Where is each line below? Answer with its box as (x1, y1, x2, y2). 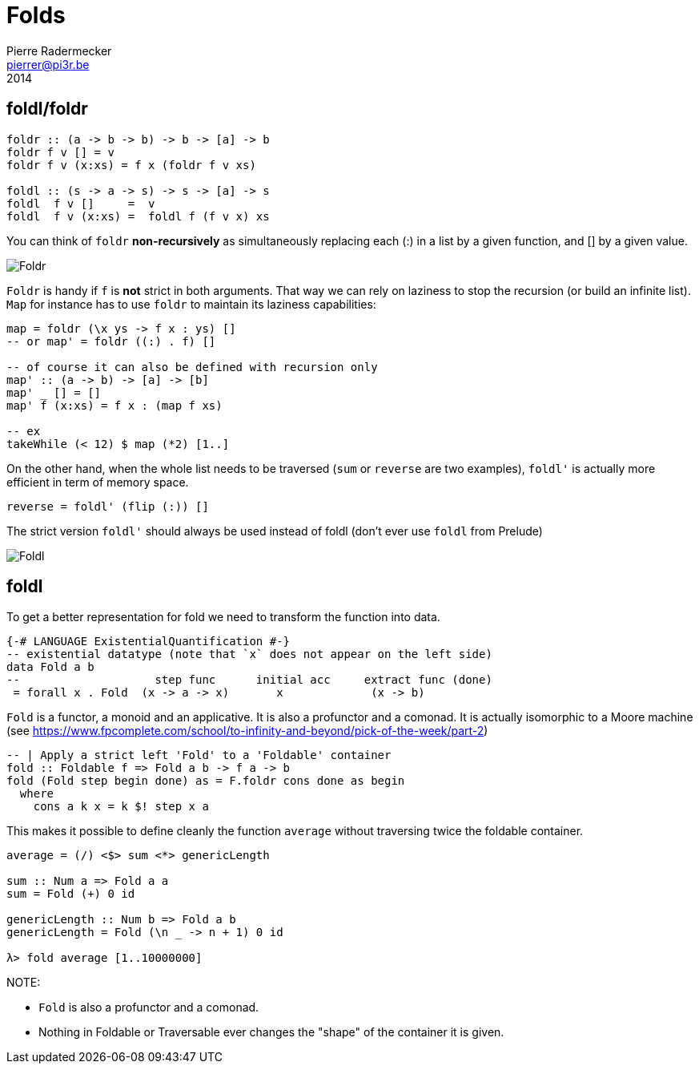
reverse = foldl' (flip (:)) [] (6, 499, 209, 513)
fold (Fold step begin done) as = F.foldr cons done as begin (6, 774, 405, 788)
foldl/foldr (6, 99, 88, 119)
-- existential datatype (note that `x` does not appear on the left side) (6, 648, 492, 661)
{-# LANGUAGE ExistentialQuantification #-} (6, 635, 291, 648)
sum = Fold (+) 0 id (6, 887, 135, 901)
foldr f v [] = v (6, 145, 114, 159)
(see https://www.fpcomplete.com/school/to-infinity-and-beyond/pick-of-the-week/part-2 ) (6, 724, 488, 738)
